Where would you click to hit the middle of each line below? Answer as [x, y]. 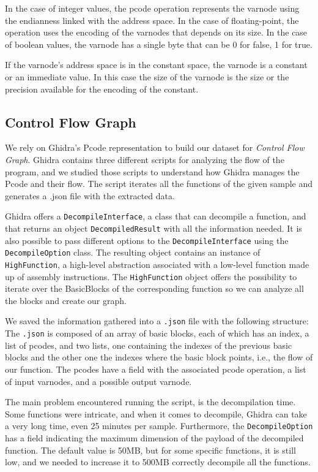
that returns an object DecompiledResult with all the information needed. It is [153, 228]
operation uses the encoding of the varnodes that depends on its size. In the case [156, 32]
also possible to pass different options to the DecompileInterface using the [147, 240]
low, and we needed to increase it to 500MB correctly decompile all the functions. [158, 462]
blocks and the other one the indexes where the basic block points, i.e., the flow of [159, 357]
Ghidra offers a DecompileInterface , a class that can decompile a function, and [156, 216]
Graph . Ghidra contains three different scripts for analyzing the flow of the [145, 159]
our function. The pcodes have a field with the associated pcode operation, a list [156, 369]
